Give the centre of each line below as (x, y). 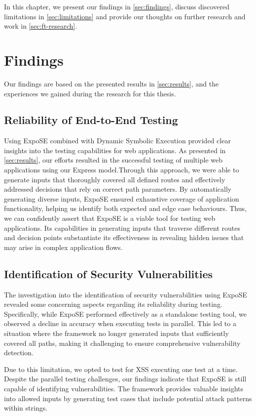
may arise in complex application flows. (63, 247)
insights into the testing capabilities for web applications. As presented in (115, 150)
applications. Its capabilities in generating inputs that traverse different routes (122, 228)
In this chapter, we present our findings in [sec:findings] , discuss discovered (117, 6)
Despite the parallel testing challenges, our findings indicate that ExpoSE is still (125, 379)
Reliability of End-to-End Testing (91, 120)
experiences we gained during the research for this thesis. (90, 93)
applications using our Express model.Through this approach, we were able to (122, 170)
